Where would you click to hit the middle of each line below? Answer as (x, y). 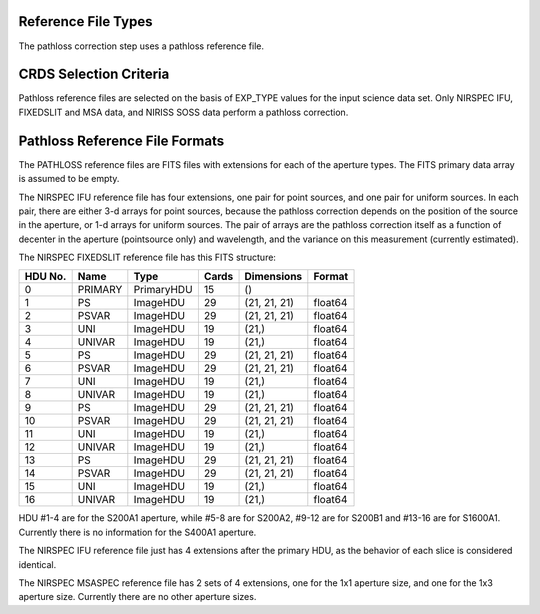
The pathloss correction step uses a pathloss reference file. (141, 46)
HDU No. (45, 277)
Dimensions (273, 277)
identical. (37, 564)
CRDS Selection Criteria (94, 74)
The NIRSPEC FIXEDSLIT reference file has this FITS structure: (147, 257)
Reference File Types (85, 21)
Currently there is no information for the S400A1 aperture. (137, 532)
